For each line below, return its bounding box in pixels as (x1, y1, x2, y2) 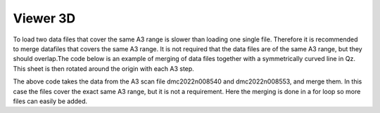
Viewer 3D (13, 11, 76, 26)
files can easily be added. (13, 97, 88, 105)
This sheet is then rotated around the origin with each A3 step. (13, 64, 195, 73)
